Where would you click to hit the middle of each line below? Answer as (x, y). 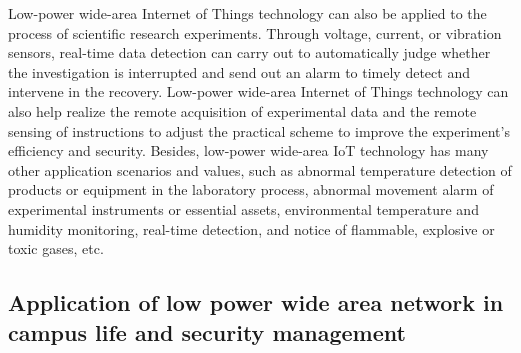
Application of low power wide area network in (256, 302)
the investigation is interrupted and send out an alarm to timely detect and (239, 71)
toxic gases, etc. (56, 248)
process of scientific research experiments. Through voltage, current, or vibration (255, 32)
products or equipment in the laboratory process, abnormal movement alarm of (251, 189)
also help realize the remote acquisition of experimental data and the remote (242, 110)
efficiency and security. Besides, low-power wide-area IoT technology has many (248, 150)
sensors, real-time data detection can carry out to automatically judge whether (249, 52)
